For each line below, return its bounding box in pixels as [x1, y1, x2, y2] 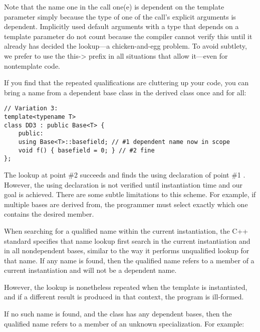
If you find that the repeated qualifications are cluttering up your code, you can [4, 77, 249, 88]
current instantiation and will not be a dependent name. [4, 265, 177, 275]
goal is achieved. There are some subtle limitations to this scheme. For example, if [4, 189, 256, 200]
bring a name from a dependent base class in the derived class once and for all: [4, 87, 246, 97]
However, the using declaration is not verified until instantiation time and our [4, 179, 243, 190]
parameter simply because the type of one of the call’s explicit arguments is [4, 11, 236, 22]
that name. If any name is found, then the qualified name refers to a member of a [4, 255, 254, 265]
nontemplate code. [4, 60, 60, 71]
